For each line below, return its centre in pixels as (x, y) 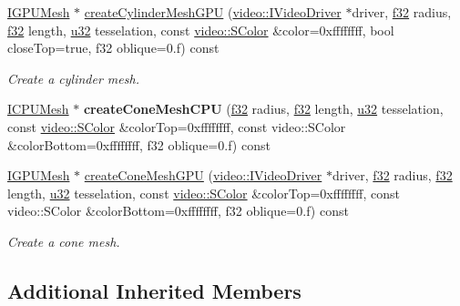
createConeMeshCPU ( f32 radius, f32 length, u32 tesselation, (263, 109)
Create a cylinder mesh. (73, 78)
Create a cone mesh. (64, 241)
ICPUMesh (38, 109)
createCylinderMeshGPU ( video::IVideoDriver (213, 12)
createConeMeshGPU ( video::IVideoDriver (203, 175)
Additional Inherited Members (154, 290)
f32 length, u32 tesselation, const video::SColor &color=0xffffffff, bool (201, 30)
